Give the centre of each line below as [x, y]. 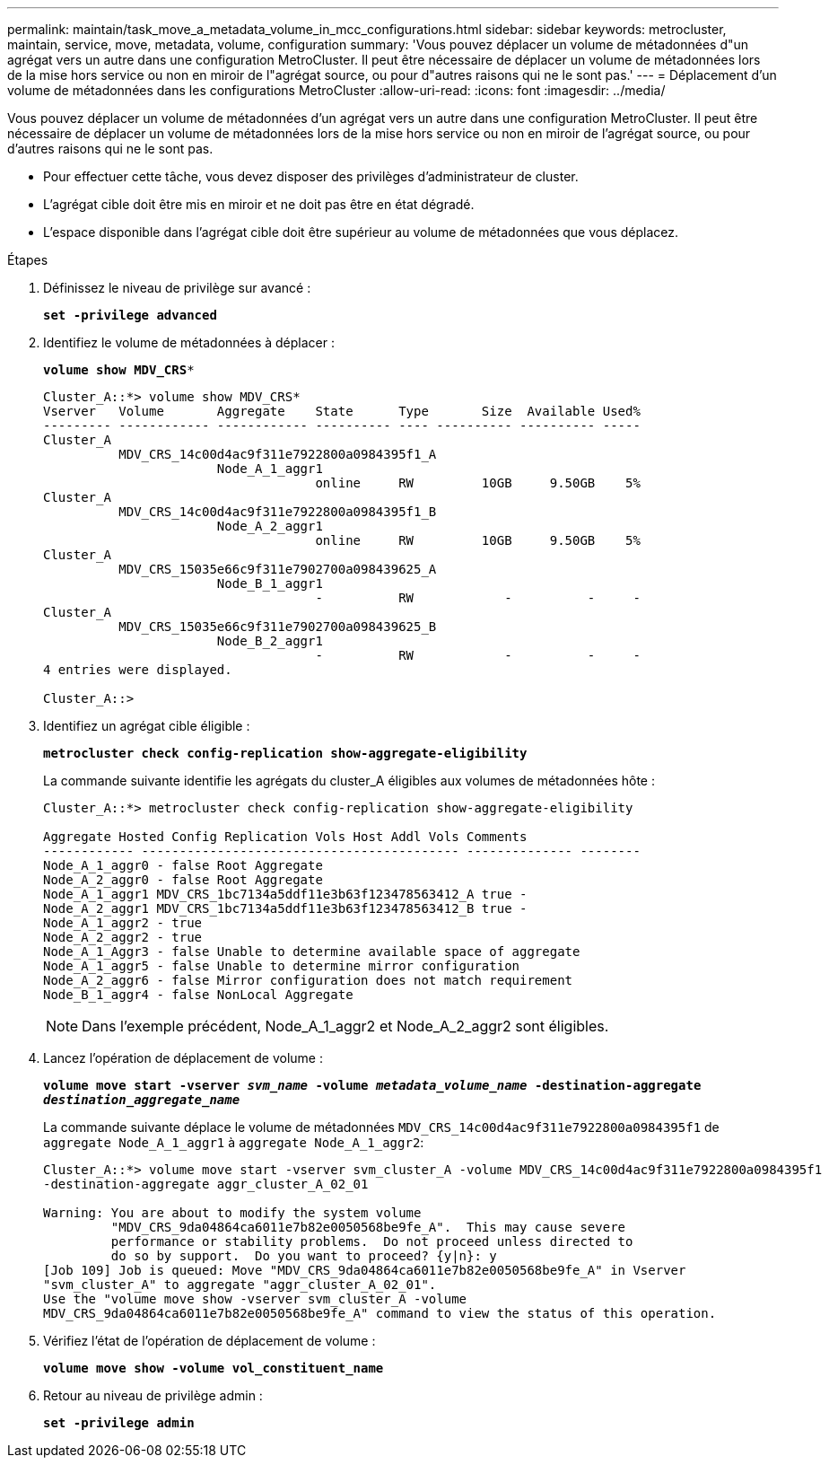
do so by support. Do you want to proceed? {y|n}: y [304, 1256]
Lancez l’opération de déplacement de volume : [183, 1058]
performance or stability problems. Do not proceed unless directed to [372, 1241]
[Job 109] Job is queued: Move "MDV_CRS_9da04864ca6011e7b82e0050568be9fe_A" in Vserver [365, 1270]
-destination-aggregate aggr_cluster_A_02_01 [206, 1184]
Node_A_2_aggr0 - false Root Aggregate [183, 880]
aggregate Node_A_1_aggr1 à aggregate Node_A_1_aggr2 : [234, 1142]
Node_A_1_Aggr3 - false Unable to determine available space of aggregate [312, 952]
